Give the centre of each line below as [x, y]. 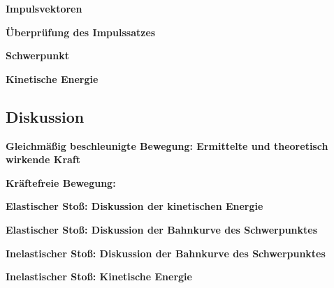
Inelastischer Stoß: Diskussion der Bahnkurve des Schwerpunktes [166, 253]
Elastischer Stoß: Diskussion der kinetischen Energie [135, 206]
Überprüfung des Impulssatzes [81, 32]
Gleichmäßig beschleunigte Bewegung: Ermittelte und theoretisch [167, 145]
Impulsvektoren [44, 8]
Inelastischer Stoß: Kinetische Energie [99, 276]
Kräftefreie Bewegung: [61, 182]
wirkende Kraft [43, 159]
